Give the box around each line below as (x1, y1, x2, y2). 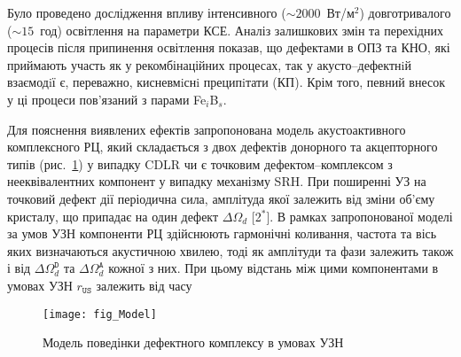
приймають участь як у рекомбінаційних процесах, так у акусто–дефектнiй (7, 55, 411, 74)
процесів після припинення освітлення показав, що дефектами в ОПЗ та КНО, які (7, 38, 450, 57)
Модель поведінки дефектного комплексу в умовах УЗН (43, 333, 344, 352)
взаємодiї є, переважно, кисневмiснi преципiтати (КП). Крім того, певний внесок (7, 73, 445, 91)
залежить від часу (96, 276, 192, 294)
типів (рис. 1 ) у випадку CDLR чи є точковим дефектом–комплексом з (7, 154, 393, 173)
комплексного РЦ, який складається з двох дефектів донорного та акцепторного (7, 137, 438, 156)
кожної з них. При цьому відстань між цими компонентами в (108, 259, 439, 277)
